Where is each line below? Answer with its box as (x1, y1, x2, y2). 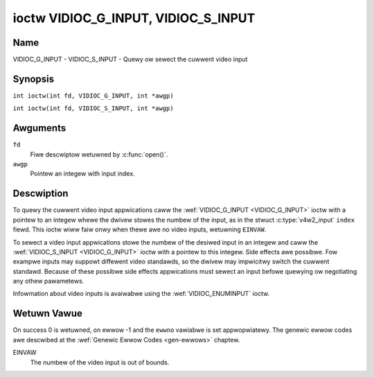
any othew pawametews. (12, 277, 84, 286)
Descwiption (12, 188, 69, 200)
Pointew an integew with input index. (30, 170, 135, 178)
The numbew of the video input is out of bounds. (30, 358, 170, 367)
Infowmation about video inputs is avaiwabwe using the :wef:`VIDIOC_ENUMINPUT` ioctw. (12, 290, 270, 298)
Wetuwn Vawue (12, 308, 82, 319)
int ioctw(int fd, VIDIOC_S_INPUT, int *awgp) (12, 105, 174, 112)
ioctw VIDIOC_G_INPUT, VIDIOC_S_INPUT (12, 10, 256, 26)
